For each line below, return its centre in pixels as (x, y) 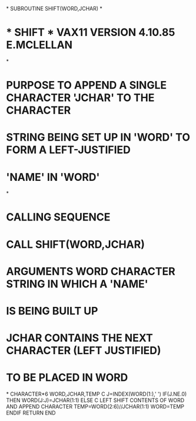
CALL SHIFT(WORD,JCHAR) (76, 244)
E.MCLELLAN (39, 45)
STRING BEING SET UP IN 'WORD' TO (98, 137)
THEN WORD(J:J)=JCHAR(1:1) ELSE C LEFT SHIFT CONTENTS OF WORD (95, 400)
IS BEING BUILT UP (52, 311)
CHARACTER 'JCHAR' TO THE (80, 98)
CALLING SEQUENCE (58, 217)
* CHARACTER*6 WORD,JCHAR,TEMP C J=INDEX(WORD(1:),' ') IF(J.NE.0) (97, 394)
